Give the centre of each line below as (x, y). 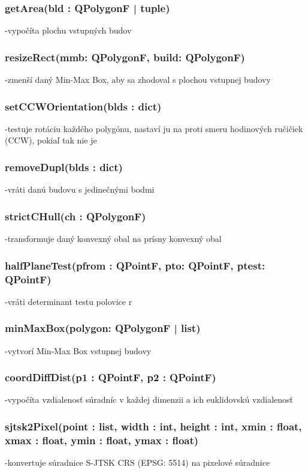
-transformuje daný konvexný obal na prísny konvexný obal (113, 239)
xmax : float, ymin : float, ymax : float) (102, 440)
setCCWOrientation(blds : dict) (83, 106)
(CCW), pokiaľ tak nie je (51, 140)
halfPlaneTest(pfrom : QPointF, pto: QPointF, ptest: (135, 265)
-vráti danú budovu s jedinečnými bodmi (80, 189)
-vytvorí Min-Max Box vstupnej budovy (78, 350)
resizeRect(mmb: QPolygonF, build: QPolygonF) (125, 57)
